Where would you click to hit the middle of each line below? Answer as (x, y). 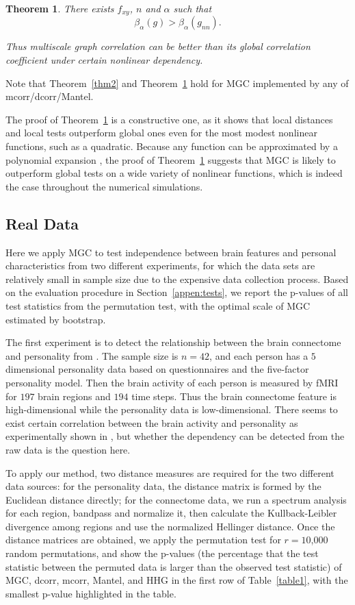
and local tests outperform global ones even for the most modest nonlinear (161, 133)
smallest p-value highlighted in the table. (91, 593)
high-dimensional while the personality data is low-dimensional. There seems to (172, 409)
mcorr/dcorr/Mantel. (50, 96)
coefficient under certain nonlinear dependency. (104, 60)
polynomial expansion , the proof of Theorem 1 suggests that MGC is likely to (171, 159)
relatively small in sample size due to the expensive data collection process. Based (177, 279)
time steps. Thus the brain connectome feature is (234, 396)
